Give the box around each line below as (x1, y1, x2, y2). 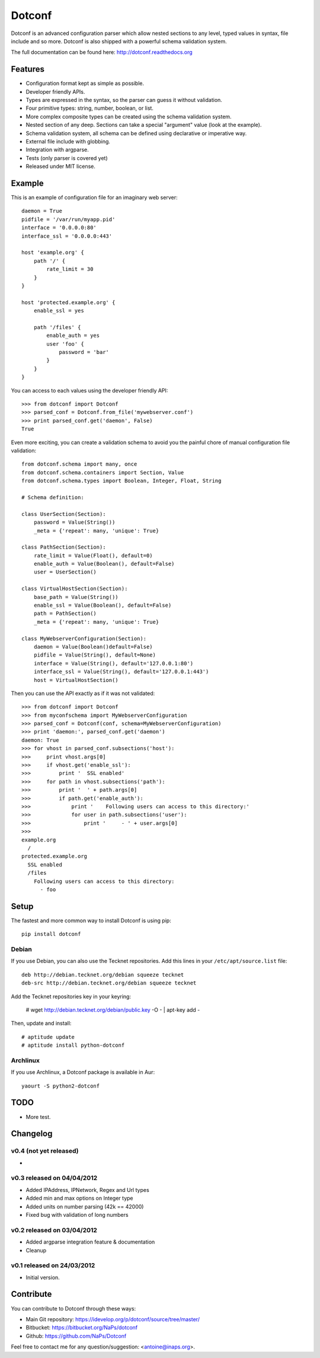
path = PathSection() (33, 610, 97, 617)
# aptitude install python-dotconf (21, 1042, 125, 1049)
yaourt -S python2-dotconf (21, 1082, 100, 1089)
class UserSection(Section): (21, 511, 106, 517)
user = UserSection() (33, 569, 97, 575)
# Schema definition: (21, 494, 84, 501)
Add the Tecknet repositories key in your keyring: (11, 993, 132, 1000)
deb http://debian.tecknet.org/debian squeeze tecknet (21, 971, 184, 978)
